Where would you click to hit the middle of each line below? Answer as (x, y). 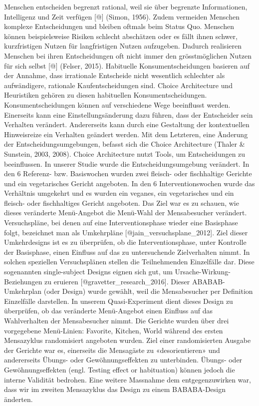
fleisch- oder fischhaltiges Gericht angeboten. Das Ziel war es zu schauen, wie (122, 202)
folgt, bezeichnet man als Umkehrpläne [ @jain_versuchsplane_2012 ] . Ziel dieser (126, 232)
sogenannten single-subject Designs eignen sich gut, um (88, 272)
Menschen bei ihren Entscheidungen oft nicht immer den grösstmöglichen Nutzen (128, 55)
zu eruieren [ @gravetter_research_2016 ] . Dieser (117, 281)
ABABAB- (208, 281)
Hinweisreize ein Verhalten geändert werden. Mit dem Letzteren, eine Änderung (126, 134)
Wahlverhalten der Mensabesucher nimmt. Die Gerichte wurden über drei (117, 320)
